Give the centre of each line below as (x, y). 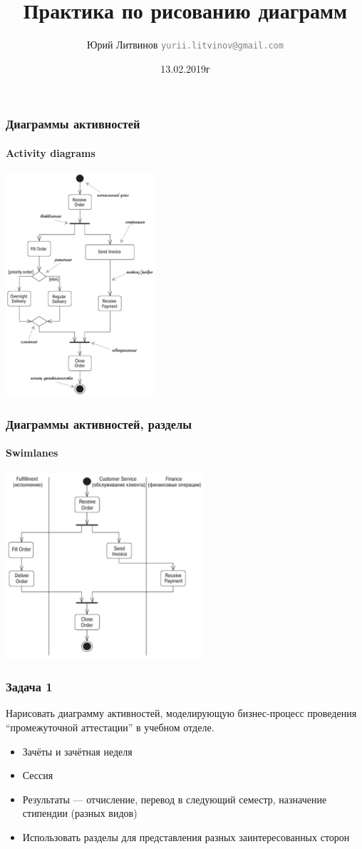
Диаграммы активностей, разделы (99, 423)
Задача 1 (29, 687)
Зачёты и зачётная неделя (77, 751)
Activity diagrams (51, 152)
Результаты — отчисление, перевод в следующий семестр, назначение (175, 799)
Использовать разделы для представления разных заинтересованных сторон (186, 837)
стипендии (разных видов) (80, 813)
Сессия (38, 775)
